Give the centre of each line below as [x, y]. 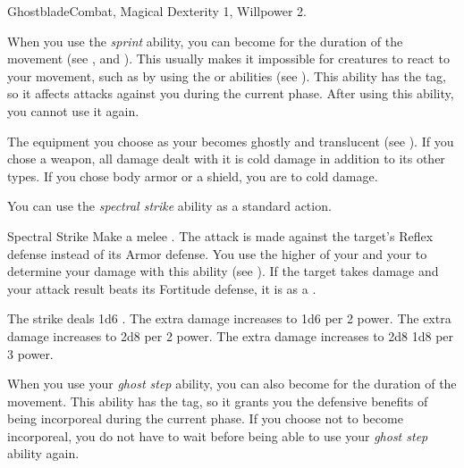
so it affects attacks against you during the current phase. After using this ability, [231, 93]
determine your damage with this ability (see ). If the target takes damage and [223, 271]
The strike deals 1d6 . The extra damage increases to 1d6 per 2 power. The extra [229, 318]
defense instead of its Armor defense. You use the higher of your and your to [217, 253]
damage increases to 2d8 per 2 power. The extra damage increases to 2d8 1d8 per [231, 335]
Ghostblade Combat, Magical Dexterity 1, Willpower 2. [157, 11]
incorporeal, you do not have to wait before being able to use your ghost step [218, 435]
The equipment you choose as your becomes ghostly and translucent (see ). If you [231, 141]
